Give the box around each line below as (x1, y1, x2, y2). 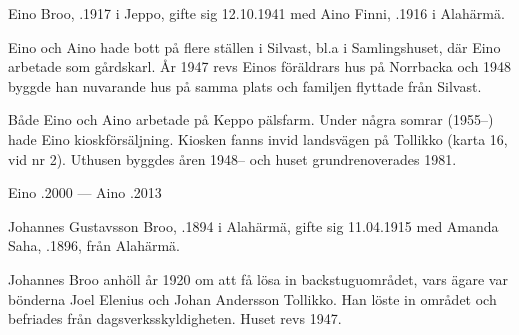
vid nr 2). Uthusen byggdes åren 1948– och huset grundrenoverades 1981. (8, 148, 457, 169)
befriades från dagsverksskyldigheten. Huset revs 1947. (8, 308, 342, 329)
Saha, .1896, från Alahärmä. (8, 235, 181, 256)
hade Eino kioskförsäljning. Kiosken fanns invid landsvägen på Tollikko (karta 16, (8, 128, 508, 149)
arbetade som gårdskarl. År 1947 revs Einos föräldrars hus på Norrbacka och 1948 (8, 56, 512, 77)
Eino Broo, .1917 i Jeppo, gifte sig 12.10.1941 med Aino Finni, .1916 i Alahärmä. (8, 3, 505, 23)
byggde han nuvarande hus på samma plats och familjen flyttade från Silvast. (8, 75, 482, 96)
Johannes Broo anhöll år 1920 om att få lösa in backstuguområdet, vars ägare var (8, 268, 508, 289)
